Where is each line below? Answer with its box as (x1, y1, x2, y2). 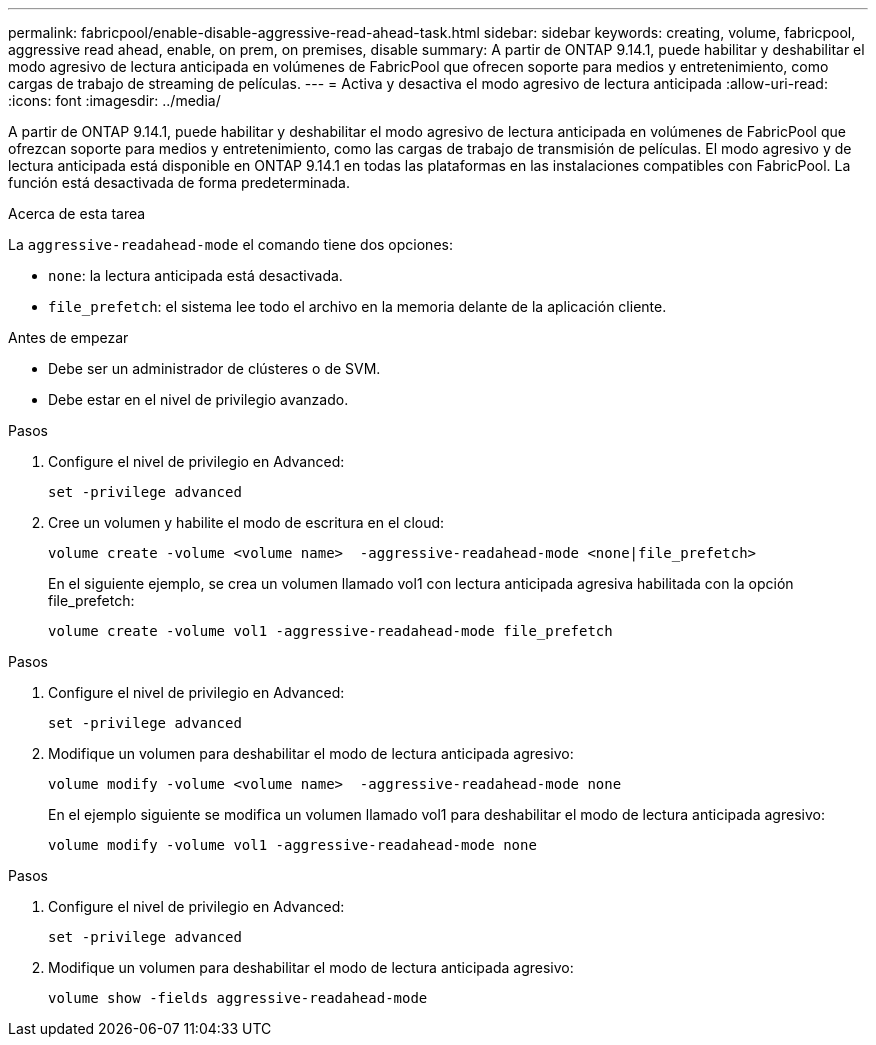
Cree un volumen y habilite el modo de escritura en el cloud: (48, 514, 445, 531)
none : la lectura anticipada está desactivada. (48, 267, 343, 284)
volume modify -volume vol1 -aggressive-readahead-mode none (48, 837, 537, 853)
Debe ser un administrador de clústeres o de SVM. (48, 360, 381, 377)
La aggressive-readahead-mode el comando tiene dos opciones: (8, 236, 453, 253)
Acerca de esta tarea (8, 205, 146, 222)
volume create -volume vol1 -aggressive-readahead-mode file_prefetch (48, 623, 613, 639)
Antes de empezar (8, 329, 129, 346)
